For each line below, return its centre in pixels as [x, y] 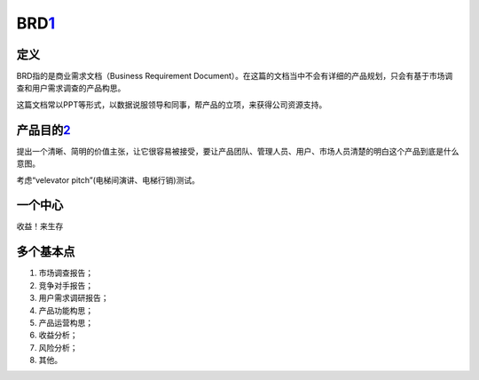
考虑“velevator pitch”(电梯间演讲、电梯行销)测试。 [108, 180]
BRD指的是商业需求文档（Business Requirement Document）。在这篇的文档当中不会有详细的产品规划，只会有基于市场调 [235, 76]
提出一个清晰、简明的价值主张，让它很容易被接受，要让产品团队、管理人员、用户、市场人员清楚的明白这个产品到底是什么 [238, 151]
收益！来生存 [40, 226]
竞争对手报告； [66, 285]
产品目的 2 [43, 130]
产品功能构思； [66, 310]
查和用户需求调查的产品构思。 [71, 88]
